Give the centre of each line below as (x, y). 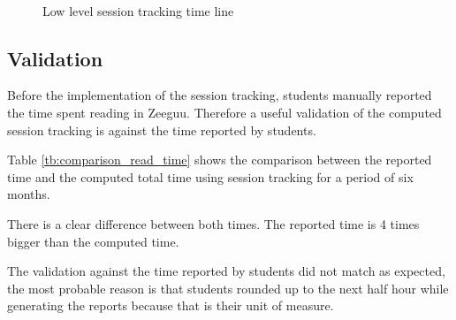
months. (29, 194)
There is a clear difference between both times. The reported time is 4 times (213, 223)
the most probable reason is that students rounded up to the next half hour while (228, 288)
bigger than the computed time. (93, 241)
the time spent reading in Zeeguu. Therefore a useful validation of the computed (224, 112)
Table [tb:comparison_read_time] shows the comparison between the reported (220, 160)
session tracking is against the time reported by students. (162, 130)
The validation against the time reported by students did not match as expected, (226, 271)
